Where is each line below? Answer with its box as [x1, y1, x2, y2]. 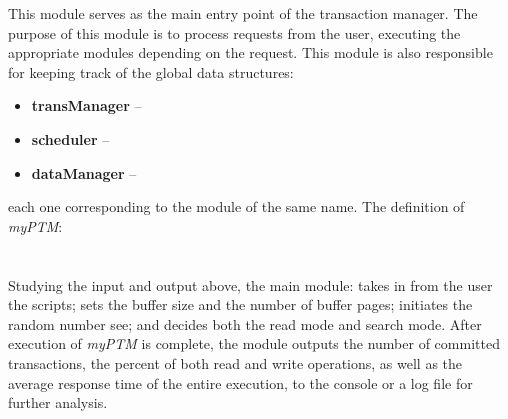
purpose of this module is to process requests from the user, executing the [8, 22, 461, 43]
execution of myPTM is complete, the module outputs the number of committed [8, 333, 500, 354]
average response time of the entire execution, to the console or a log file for [8, 372, 473, 393]
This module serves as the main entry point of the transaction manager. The [8, 3, 478, 23]
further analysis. [8, 392, 108, 413]
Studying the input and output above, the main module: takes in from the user [8, 274, 493, 295]
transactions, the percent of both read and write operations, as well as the [8, 352, 463, 373]
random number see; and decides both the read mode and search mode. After [8, 313, 482, 334]
